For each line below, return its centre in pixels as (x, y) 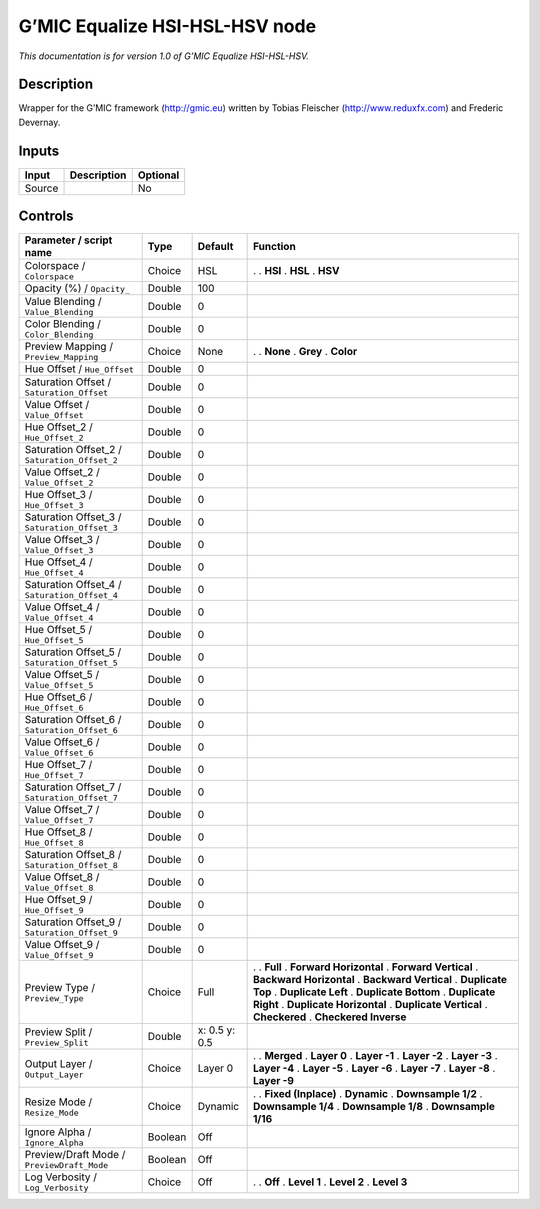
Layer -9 (273, 1081)
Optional (158, 175)
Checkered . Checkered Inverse (329, 1017)
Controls (46, 216)
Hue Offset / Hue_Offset (79, 369)
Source (41, 188)
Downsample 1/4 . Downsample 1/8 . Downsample (373, 1107)
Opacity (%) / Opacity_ (77, 288)
